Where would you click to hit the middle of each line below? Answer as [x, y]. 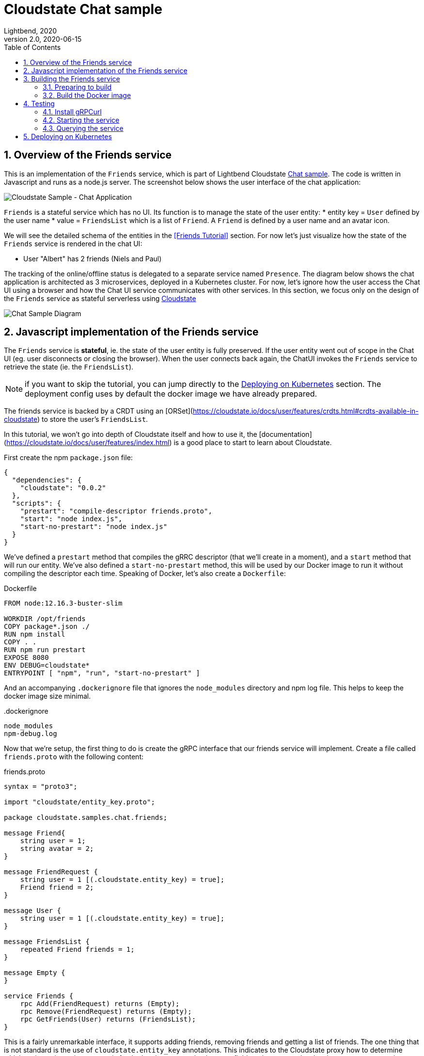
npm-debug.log [31, 734]
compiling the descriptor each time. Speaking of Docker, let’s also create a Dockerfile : [145, 574]
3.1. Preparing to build [77, 87]
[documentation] [285, 434]
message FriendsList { [47, 942]
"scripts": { [37, 504]
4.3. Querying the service [83, 128]
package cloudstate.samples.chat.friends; [86, 818]
